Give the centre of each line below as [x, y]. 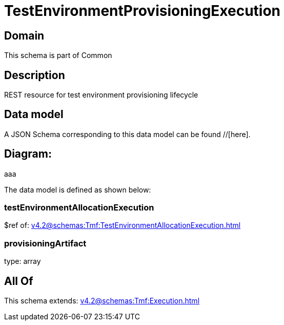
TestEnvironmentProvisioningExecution [143, 11]
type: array [23, 261]
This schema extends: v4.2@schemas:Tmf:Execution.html [102, 301]
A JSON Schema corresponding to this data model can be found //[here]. [127, 134]
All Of [19, 281]
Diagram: [28, 154]
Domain [24, 35]
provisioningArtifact [45, 243]
